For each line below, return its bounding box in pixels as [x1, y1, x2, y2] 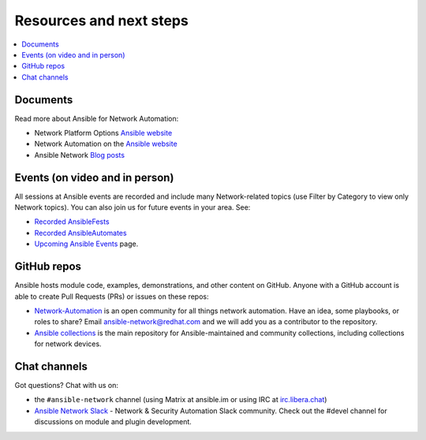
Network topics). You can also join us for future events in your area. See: [14, 203, 251, 212]
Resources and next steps [14, 12, 189, 29]
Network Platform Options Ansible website [34, 129, 173, 138]
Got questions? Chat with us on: [14, 381, 118, 390]
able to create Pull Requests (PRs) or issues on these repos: [14, 292, 209, 301]
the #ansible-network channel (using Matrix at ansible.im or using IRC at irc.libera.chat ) [34, 395, 327, 405]
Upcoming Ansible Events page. [34, 239, 139, 248]
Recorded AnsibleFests [34, 217, 110, 226]
